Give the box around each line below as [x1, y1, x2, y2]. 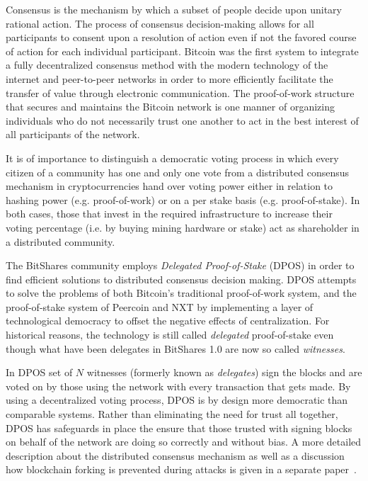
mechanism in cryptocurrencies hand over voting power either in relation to [6, 179, 333, 193]
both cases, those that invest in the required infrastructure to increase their [6, 206, 333, 221]
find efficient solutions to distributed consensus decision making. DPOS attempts [6, 271, 357, 286]
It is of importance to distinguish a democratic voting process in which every [6, 150, 339, 165]
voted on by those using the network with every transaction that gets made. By [6, 378, 351, 393]
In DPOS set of [6, 365, 73, 380]
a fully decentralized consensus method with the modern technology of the [6, 57, 328, 72]
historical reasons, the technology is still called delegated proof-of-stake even [6, 327, 334, 342]
